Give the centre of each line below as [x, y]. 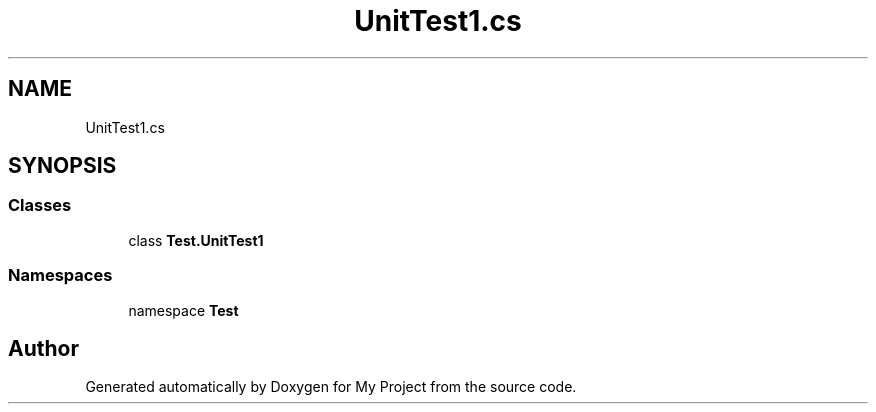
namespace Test [183, 310]
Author [43, 348]
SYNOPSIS [62, 166]
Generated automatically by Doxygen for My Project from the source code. [331, 387]
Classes [40, 205]
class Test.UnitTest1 [196, 240]
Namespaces [60, 275]
